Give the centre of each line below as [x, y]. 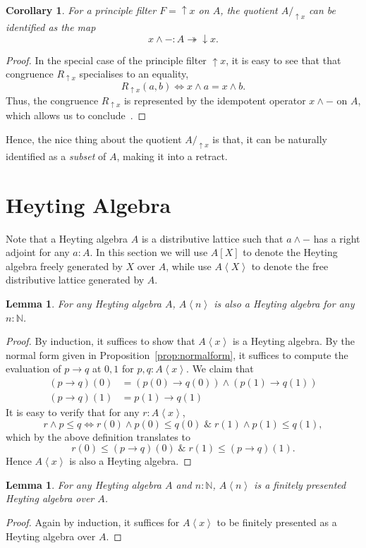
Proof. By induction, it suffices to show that [100, 341]
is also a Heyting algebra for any [284, 304]
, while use [189, 266]
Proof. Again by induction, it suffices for [93, 522]
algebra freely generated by [64, 266]
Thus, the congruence [52, 101]
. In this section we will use [149, 252]
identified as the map [51, 27]
